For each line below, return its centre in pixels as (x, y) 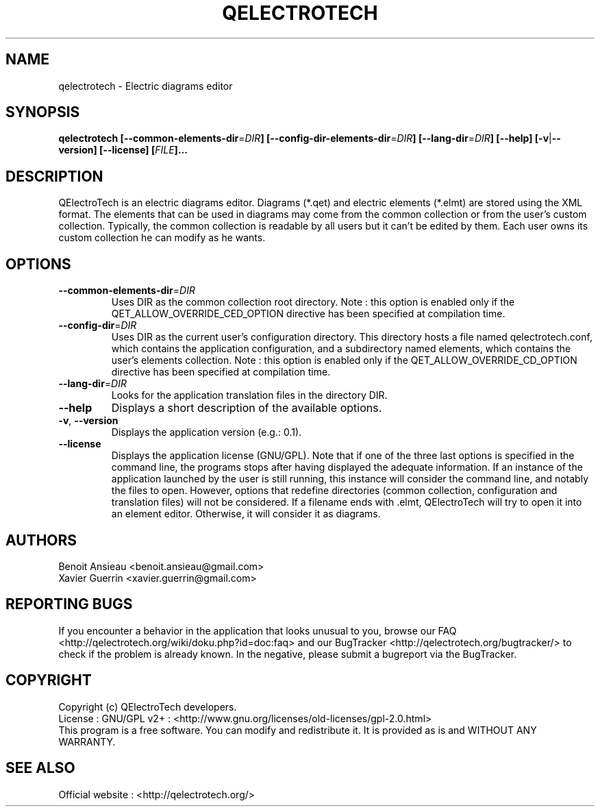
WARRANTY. (87, 741)
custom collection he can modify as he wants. (162, 238)
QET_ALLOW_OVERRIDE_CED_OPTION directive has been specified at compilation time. (308, 314)
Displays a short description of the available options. (247, 408)
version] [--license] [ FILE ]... (123, 150)
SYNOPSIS (43, 112)
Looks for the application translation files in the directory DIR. (249, 395)
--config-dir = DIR (98, 325)
